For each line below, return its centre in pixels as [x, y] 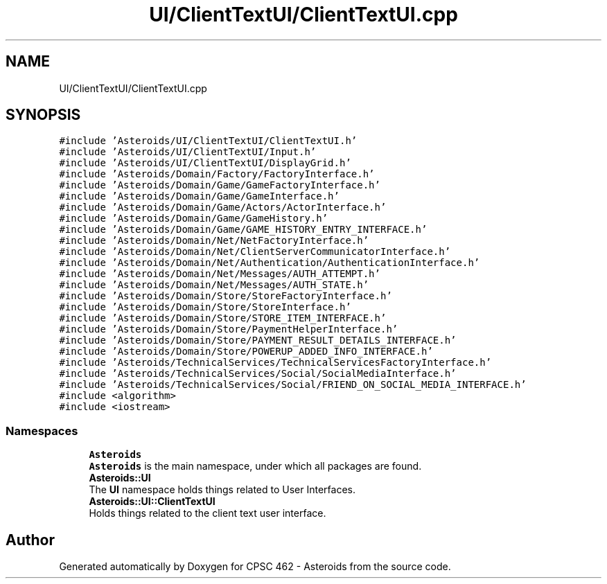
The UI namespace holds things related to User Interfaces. [222, 490]
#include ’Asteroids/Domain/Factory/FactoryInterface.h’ [217, 174]
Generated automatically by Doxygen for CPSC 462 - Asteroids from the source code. [255, 567]
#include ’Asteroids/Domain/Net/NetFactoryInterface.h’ [214, 241]
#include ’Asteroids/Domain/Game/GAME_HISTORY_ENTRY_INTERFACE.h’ [243, 230]
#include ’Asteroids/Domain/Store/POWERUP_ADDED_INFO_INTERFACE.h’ [246, 352]
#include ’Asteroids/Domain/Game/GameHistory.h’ [194, 219]
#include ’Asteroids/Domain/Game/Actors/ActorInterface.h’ [223, 207]
